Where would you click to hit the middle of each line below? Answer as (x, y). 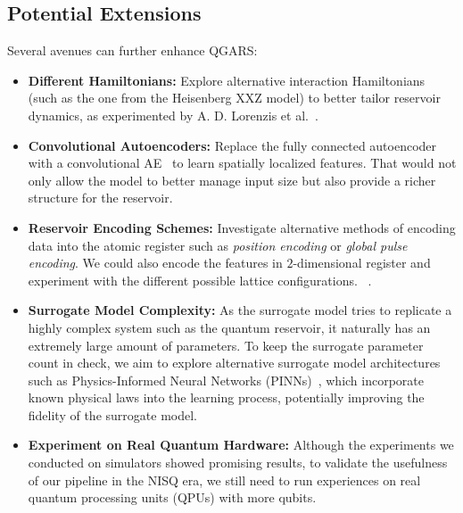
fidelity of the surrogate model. (112, 414)
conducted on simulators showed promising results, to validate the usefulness (238, 463)
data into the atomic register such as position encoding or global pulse (218, 245)
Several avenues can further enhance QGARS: (132, 50)
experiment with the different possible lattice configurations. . (200, 280)
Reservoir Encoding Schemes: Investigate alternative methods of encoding (242, 227)
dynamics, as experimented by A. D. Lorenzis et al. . (173, 115)
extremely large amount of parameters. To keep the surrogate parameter (226, 345)
